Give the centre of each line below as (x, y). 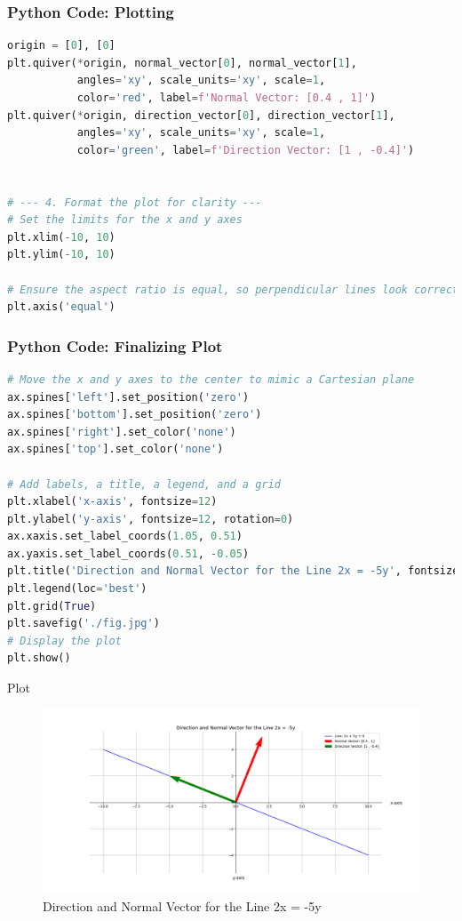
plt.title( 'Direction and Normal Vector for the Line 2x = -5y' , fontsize (233, 571)
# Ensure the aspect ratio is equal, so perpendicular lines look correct (233, 289)
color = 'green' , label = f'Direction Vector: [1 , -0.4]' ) (246, 150)
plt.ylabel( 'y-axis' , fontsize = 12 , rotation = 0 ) (151, 519)
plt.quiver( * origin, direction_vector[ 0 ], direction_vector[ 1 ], (201, 115)
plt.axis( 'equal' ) (61, 307)
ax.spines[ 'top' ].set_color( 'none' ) (115, 449)
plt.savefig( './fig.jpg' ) (84, 624)
